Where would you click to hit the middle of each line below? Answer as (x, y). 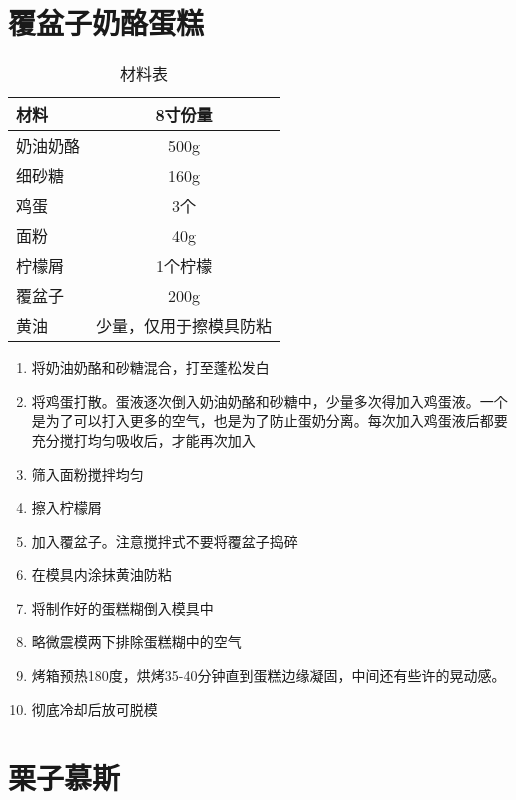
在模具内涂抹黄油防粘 (101, 574)
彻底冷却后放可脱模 (94, 708)
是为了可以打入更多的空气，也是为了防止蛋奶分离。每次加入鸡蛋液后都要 (269, 420)
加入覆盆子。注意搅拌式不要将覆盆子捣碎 (164, 540)
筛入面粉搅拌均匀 (87, 473)
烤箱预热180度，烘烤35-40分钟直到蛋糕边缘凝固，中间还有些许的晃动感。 (268, 675)
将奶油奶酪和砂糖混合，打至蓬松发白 (150, 367)
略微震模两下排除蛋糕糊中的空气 (136, 641)
